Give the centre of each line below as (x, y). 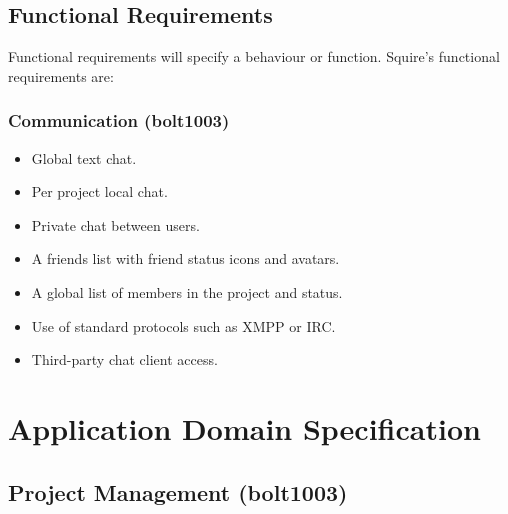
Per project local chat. (99, 191)
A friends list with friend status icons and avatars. (185, 258)
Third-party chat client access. (124, 359)
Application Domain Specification (244, 427)
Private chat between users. (115, 224)
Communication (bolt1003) (119, 120)
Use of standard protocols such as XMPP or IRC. (183, 325)
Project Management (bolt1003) (178, 491)
